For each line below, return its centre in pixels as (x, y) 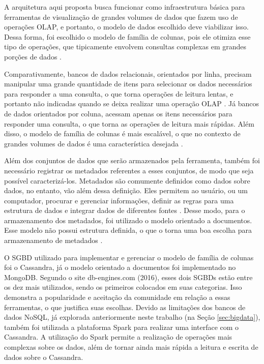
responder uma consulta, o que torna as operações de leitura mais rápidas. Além (129, 123)
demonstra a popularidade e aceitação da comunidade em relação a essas (117, 297)
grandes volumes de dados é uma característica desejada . (94, 143)
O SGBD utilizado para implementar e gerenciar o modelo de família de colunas (129, 257)
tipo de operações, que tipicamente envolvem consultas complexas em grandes (125, 47)
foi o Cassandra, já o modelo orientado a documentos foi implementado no (120, 267)
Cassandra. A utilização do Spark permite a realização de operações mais (118, 337)
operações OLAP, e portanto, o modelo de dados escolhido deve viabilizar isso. (126, 27)
